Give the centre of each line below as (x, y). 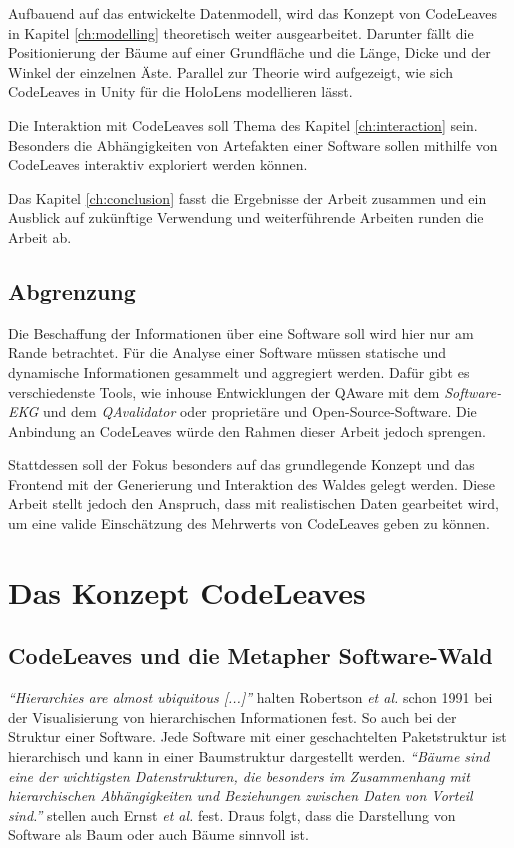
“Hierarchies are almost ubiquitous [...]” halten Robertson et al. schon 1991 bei (250, 697)
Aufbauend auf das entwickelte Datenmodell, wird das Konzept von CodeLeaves (253, 13)
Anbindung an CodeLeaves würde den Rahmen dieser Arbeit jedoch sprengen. (247, 430)
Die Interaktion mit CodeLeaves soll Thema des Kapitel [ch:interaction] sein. (243, 124)
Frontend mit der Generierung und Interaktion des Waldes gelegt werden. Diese (252, 483)
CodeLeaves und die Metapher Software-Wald (250, 655)
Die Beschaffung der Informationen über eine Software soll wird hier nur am (241, 332)
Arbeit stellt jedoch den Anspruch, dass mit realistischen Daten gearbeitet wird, (253, 503)
